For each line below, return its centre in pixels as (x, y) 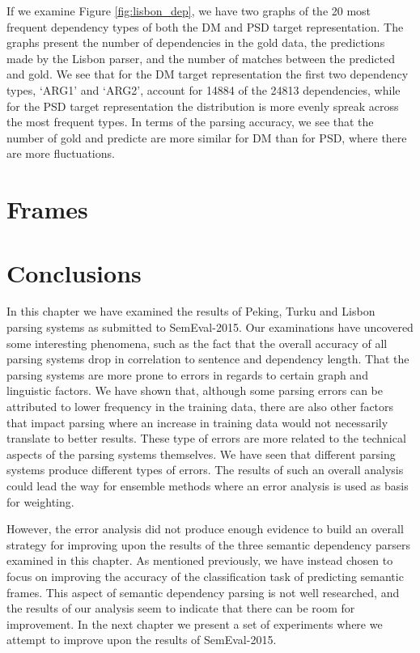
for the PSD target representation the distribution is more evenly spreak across (203, 106)
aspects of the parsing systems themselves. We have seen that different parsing (201, 454)
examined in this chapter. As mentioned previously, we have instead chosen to (200, 560)
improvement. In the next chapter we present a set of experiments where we (195, 623)
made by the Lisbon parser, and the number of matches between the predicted (201, 58)
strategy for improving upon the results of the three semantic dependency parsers (208, 544)
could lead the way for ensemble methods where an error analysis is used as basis (208, 485)
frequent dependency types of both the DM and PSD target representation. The (205, 26)
